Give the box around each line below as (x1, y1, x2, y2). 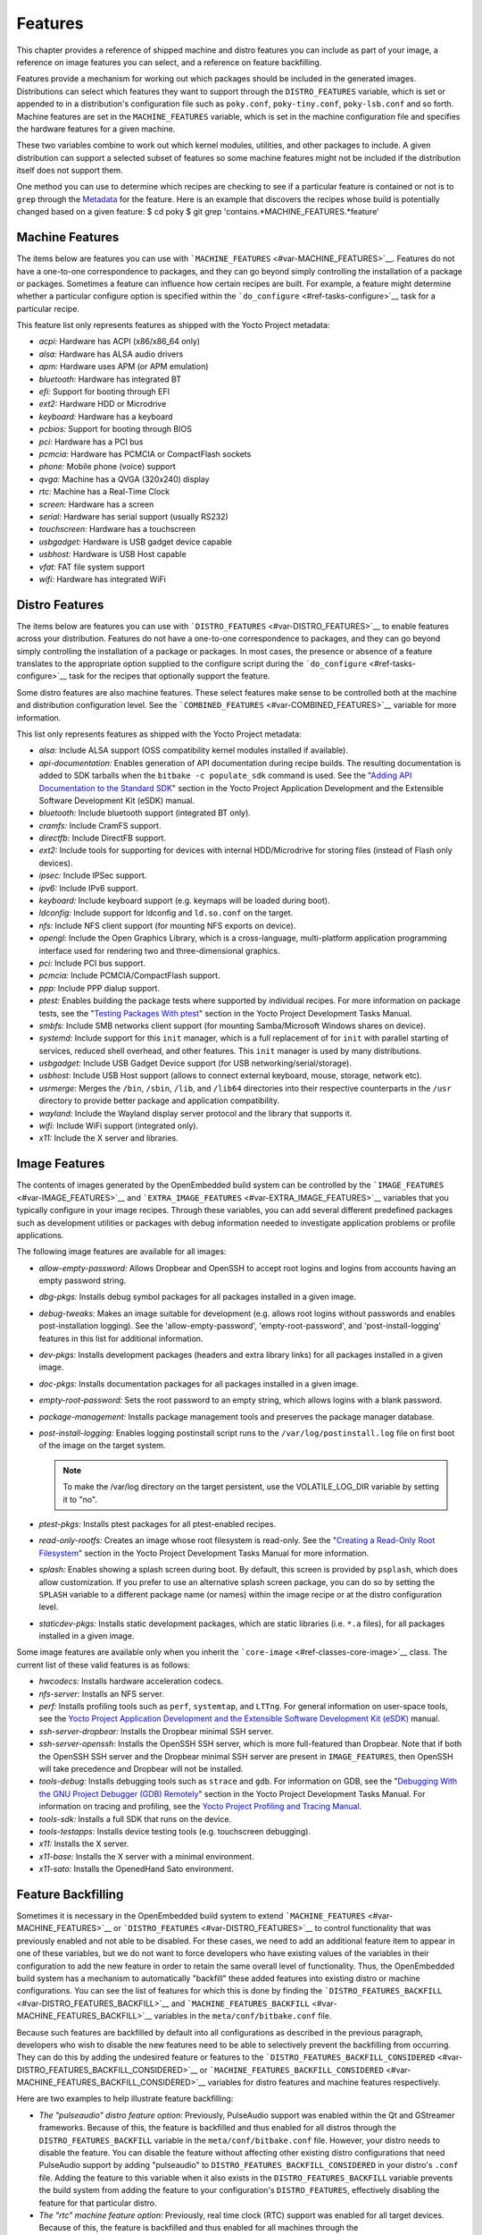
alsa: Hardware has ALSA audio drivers (38, 349, 184, 359)
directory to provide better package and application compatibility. (38, 1095, 280, 1106)
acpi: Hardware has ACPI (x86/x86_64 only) (38, 336, 201, 347)
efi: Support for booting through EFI (38, 386, 170, 397)
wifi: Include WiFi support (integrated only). (38, 1120, 199, 1131)
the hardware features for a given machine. (16, 123, 176, 134)
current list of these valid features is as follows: (16, 1659, 191, 1670)
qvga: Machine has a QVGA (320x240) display (38, 474, 210, 485)
